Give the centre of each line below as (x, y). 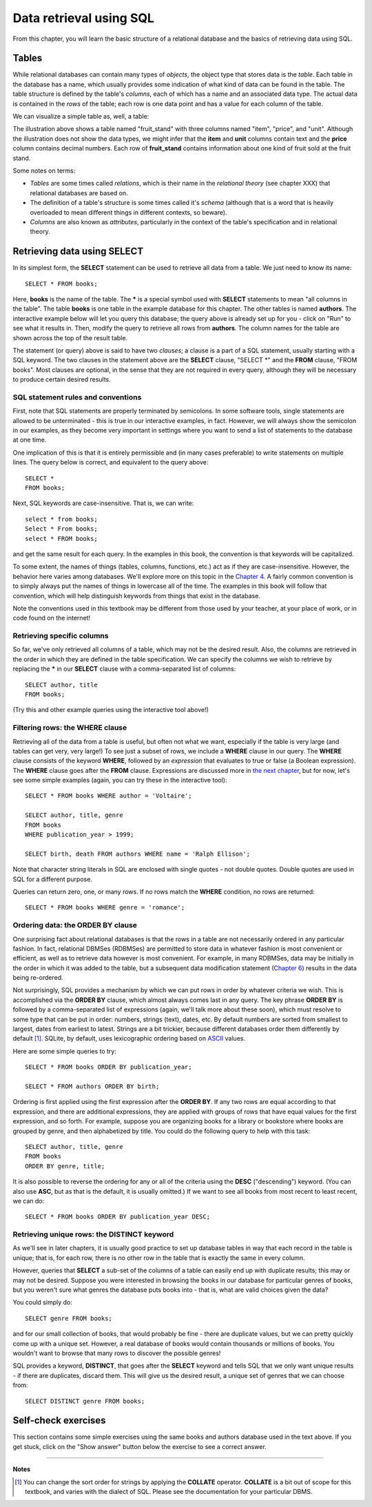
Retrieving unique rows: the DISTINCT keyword (93, 1234)
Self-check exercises (59, 1420)
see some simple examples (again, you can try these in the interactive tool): (120, 780)
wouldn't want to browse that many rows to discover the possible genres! (117, 1353)
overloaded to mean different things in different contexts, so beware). (128, 212)
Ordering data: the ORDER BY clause (75, 925)
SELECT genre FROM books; (69, 1318)
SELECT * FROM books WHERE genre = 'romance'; (105, 908)
